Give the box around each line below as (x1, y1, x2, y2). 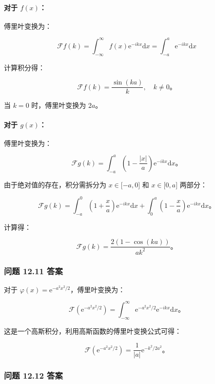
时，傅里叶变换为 (31, 100, 86, 110)
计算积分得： (4, 62, 45, 72)
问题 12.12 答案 (4, 369, 63, 382)
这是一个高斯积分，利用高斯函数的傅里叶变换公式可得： (4, 325, 181, 336)
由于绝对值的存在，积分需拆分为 (4, 179, 106, 189)
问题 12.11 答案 (4, 265, 63, 277)
